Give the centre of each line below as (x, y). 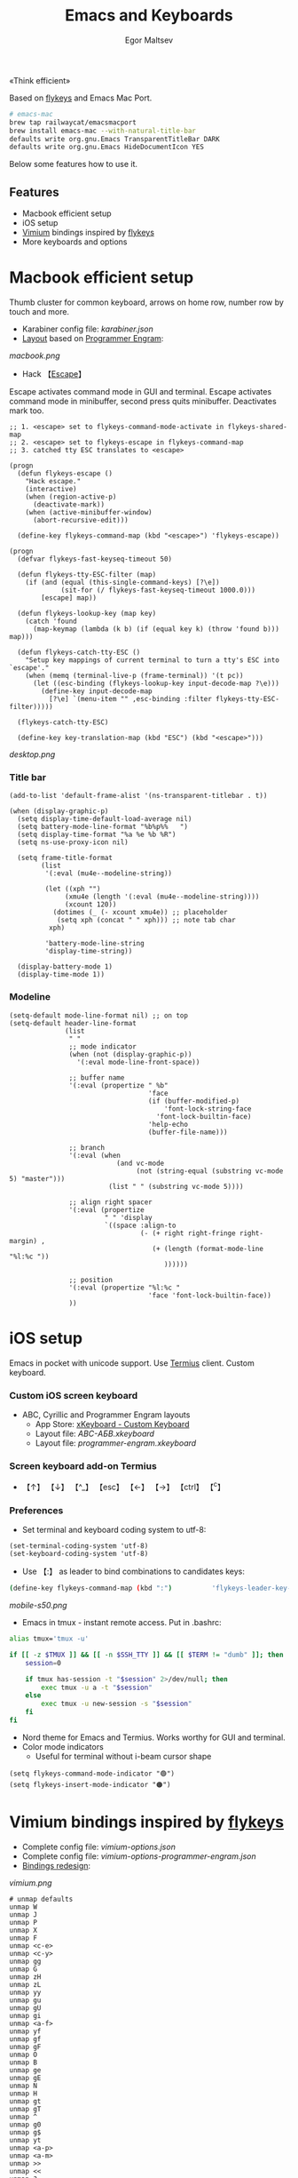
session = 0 (43, 1663)
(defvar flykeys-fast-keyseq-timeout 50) (95, 559)
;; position (91, 1280)
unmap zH (25, 1977)
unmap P (24, 1922)
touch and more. (39, 312)
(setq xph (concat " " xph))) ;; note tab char (146, 921)
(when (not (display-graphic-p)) (130, 1054)
